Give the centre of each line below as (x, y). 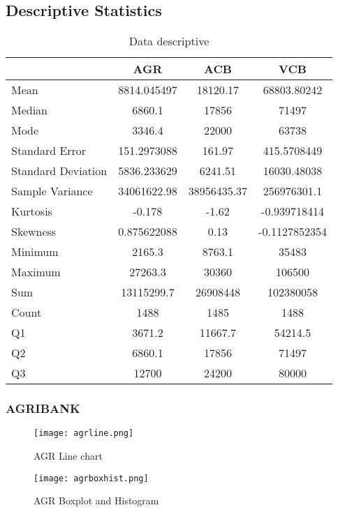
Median (30, 110)
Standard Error (49, 151)
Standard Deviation (59, 171)
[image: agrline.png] (84, 434)
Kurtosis (32, 211)
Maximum (36, 272)
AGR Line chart (68, 456)
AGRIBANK (43, 408)
